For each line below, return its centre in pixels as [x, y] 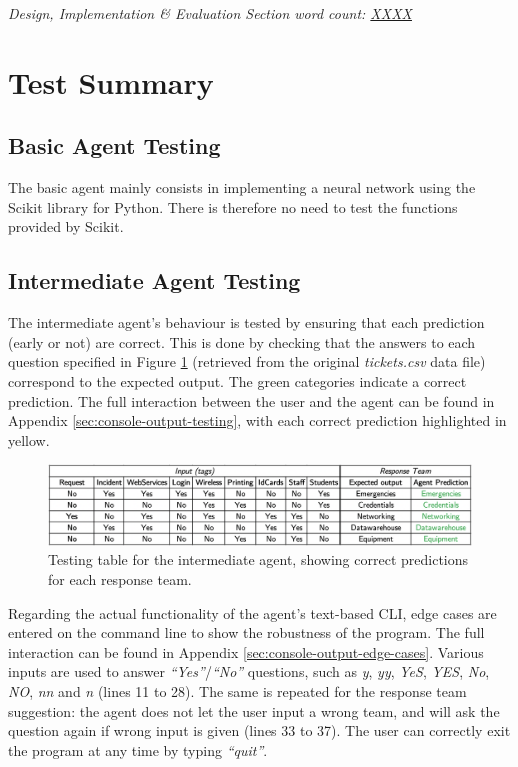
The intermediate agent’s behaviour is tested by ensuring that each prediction [246, 322]
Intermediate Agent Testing [154, 280]
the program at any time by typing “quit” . [138, 749]
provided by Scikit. [66, 226]
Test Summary [111, 81]
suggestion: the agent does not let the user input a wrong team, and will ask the [254, 710]
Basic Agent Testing [114, 145]
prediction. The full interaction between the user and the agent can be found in [251, 400]
